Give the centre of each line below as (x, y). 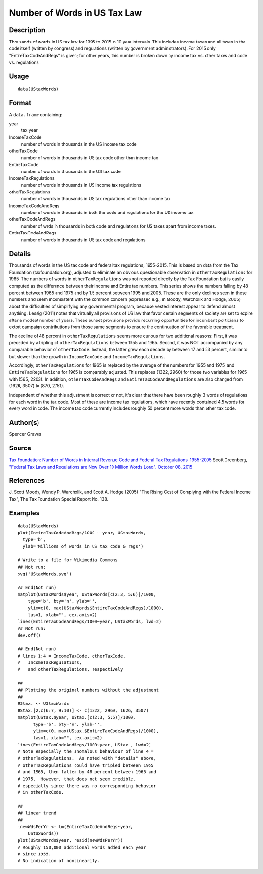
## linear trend (37, 813)
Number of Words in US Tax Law (75, 13)
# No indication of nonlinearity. (59, 861)
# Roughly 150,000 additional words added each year (82, 847)
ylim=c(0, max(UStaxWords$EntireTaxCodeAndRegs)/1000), (96, 608)
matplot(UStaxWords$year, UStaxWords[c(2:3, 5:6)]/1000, (87, 594)
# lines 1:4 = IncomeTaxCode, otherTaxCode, (72, 656)
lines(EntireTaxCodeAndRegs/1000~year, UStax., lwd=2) (85, 745)
